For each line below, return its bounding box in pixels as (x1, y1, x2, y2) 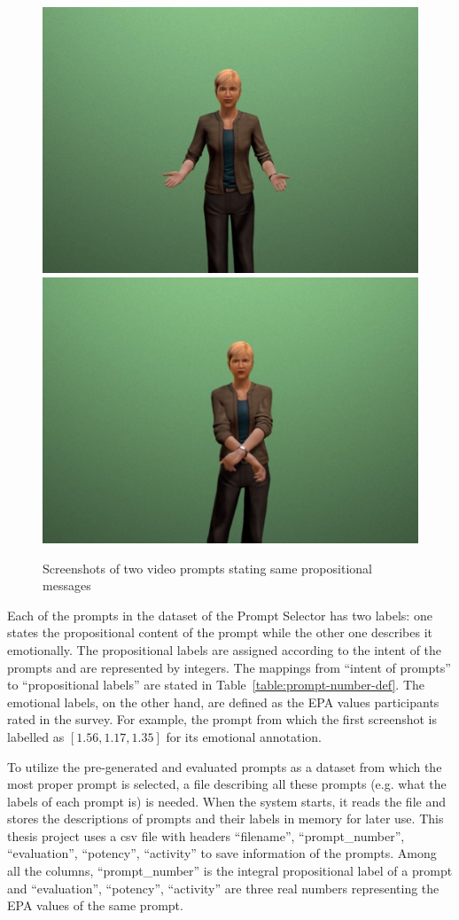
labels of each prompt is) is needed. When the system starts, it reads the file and (7, 791, 446, 810)
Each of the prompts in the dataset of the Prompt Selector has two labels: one (7, 605, 432, 624)
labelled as (7, 727, 65, 745)
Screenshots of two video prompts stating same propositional (43, 558, 372, 577)
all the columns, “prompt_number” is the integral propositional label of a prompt (7, 862, 453, 880)
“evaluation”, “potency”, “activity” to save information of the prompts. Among (7, 844, 437, 862)
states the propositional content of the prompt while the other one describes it (7, 623, 433, 642)
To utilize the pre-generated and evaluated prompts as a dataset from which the (7, 757, 442, 776)
